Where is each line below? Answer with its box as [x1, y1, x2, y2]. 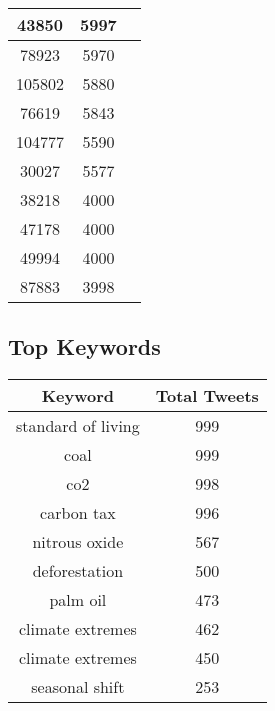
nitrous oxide [32, 530, 124, 554]
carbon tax [40, 501, 116, 525]
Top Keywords [8, 331, 161, 362]
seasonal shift [31, 675, 125, 699]
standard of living [16, 414, 140, 438]
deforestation [32, 559, 124, 583]
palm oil [49, 588, 107, 612]
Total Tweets [155, 384, 259, 408]
